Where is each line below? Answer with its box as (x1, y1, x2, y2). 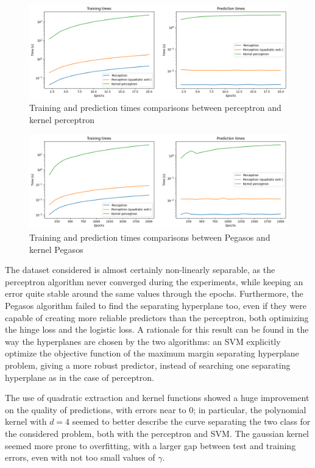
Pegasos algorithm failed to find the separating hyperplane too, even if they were (5, 299, 306, 312)
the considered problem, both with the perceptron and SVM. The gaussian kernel (5, 427, 310, 439)
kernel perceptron (29, 113, 95, 126)
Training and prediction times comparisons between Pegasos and (29, 231, 271, 244)
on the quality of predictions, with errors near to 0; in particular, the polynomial (5, 403, 306, 416)
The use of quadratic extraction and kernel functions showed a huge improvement (5, 391, 310, 404)
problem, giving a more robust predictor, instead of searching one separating (5, 359, 291, 372)
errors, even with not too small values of (5, 451, 155, 464)
